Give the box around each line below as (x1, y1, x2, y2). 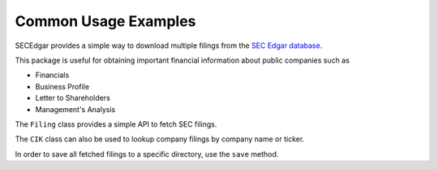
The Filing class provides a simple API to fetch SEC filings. (15, 119, 217, 129)
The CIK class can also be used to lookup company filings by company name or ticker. (15, 134, 305, 144)
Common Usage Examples (15, 12, 196, 30)
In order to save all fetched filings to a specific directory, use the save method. (15, 149, 279, 158)
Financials (35, 70, 70, 80)
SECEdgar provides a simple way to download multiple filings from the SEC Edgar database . (15, 41, 323, 50)
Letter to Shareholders (35, 93, 111, 103)
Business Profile (35, 81, 89, 91)
